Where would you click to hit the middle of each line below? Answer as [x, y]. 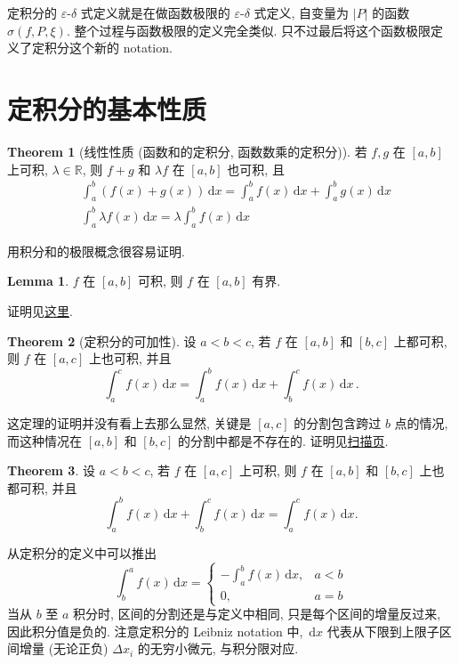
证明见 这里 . [40, 310]
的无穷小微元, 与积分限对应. [218, 648]
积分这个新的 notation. [108, 48]
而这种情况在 [44, 440]
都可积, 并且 [42, 487]
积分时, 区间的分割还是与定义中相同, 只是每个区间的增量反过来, [257, 614]
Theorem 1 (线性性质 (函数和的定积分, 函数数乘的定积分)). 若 [187, 151]
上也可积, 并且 [130, 358]
